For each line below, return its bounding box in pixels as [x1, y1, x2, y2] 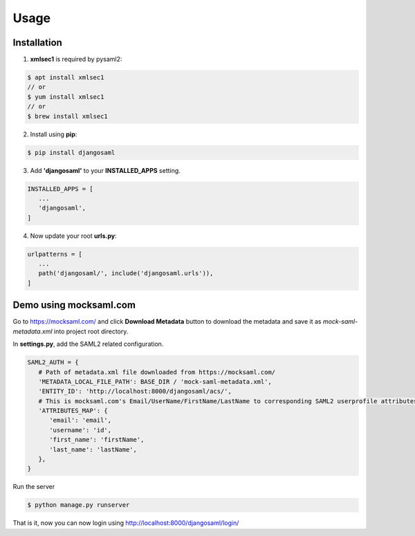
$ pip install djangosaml [27, 149, 116, 156]
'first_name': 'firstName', [49, 436, 145, 444]
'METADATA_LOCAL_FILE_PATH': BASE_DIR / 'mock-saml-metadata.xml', [38, 378, 273, 385]
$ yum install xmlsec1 [27, 93, 104, 100]
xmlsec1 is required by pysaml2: [30, 55, 122, 64]
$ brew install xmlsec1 [27, 112, 109, 120]
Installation [12, 37, 62, 48]
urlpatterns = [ [27, 250, 83, 258]
